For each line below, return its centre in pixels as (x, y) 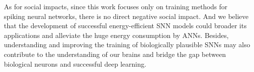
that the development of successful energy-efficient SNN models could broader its (125, 26)
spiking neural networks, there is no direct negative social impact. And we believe (126, 16)
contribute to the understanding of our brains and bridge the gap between (115, 54)
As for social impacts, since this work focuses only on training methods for (116, 6)
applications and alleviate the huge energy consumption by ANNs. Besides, (116, 35)
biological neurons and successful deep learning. (75, 63)
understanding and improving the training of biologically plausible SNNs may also (127, 45)
